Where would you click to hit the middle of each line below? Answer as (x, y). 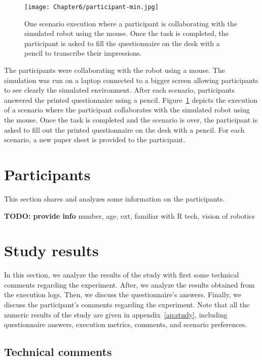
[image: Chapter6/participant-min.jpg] (91, 7)
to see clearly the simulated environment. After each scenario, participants (120, 90)
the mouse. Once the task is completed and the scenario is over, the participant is (131, 119)
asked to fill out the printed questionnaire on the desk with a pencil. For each (124, 129)
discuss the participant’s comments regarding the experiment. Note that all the (127, 304)
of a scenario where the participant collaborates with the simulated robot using (127, 110)
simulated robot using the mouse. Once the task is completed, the (126, 33)
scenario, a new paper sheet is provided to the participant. (95, 139)
